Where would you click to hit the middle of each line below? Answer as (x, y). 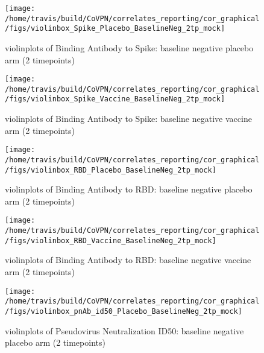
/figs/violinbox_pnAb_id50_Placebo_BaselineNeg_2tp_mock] (124, 311)
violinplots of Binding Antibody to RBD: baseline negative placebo (129, 189)
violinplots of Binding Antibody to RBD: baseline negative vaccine (128, 260)
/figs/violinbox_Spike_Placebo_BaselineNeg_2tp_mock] (115, 29)
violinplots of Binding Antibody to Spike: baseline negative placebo (129, 47)
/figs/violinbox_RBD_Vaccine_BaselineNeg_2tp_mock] (111, 240)
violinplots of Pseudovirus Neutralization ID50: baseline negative (124, 330)
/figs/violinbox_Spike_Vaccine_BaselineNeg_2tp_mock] (115, 99)
